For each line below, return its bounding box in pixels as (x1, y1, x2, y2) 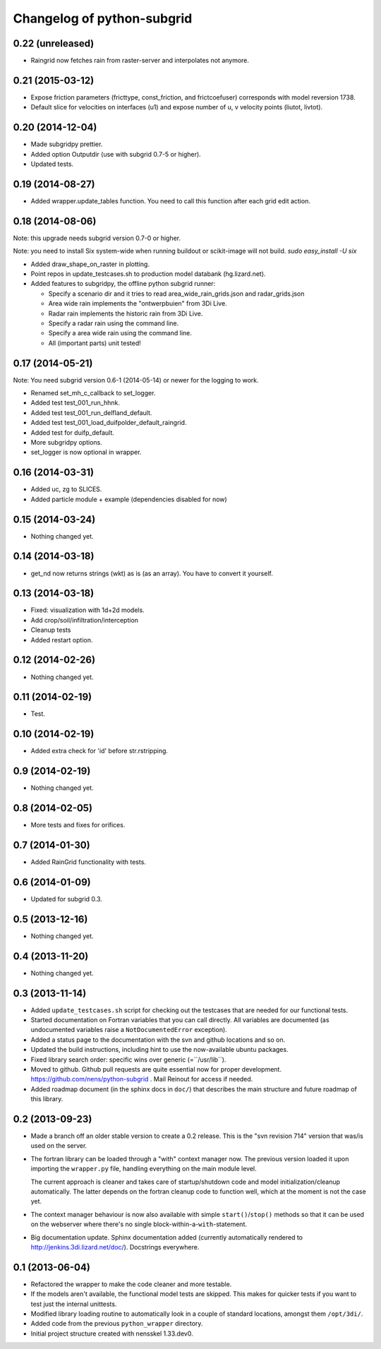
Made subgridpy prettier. (30, 140, 103, 148)
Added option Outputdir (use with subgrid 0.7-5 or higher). (30, 150, 201, 158)
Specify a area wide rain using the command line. (48, 329, 192, 337)
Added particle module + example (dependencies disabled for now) (30, 495, 227, 503)
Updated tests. (30, 160, 74, 169)
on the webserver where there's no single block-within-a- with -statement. (30, 1220, 247, 1228)
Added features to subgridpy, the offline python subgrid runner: (30, 280, 216, 288)
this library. (30, 1095, 64, 1103)
